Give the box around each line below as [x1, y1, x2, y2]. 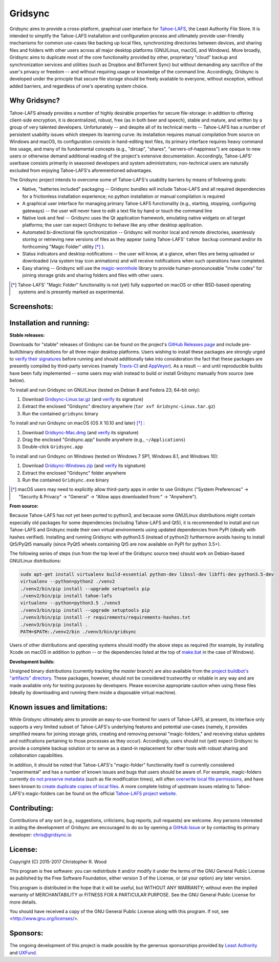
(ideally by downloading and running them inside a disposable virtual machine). [9, 690, 177, 696]
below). [9, 377, 26, 384]
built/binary [9, 349, 34, 355]
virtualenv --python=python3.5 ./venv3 [20, 600, 120, 606]
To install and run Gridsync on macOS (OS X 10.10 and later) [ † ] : [9, 420, 145, 426]
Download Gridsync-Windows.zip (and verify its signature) [22, 463, 146, 469]
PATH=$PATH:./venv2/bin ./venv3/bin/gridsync [20, 629, 137, 634]
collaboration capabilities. [9, 752, 64, 758]
